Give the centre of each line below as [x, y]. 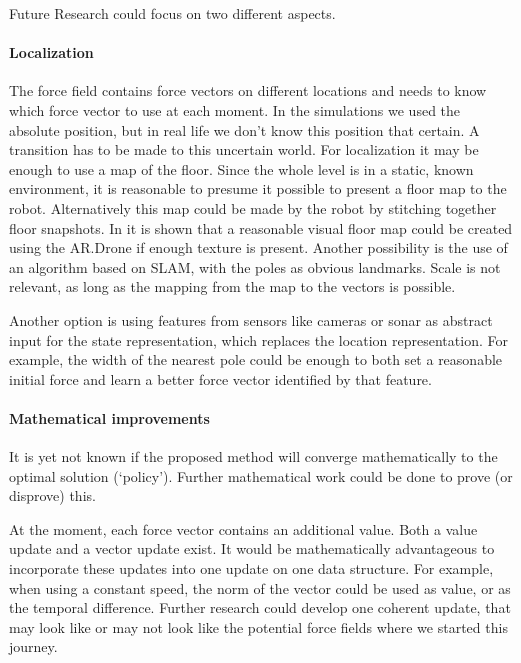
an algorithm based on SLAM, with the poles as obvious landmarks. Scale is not [255, 266]
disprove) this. [52, 495]
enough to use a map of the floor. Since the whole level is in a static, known [241, 168]
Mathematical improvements [109, 417]
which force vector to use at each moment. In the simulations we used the [235, 109]
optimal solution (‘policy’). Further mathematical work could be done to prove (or [261, 475]
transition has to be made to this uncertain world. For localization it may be [244, 149]
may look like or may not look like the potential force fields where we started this [258, 626]
